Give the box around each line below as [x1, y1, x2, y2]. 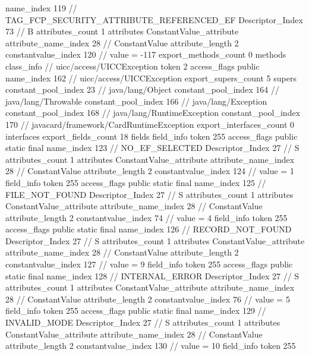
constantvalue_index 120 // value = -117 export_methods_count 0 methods [5, 48, 286, 61]
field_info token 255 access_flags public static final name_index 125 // [5, 176, 266, 188]
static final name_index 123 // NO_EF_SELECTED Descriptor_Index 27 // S [5, 141, 299, 154]
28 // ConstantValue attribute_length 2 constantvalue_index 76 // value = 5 [5, 292, 290, 305]
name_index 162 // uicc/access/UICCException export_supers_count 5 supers [5, 71, 297, 84]
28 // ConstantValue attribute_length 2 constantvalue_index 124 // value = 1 [5, 165, 294, 177]
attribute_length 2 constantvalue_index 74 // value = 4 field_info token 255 [5, 211, 288, 223]
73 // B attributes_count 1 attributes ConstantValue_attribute [5, 25, 239, 37]
